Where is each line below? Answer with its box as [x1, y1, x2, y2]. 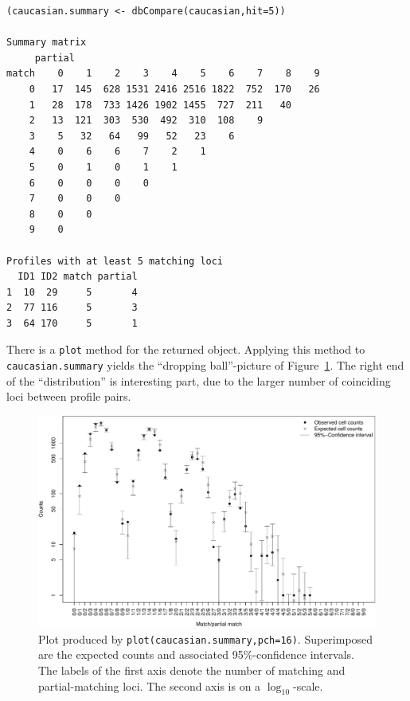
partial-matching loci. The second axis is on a [38, 677, 261, 694]
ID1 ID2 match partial [18, 271, 138, 283]
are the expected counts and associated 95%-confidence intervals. [38, 646, 355, 663]
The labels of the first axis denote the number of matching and [38, 662, 346, 679]
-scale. [293, 677, 323, 694]
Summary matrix [6, 37, 87, 49]
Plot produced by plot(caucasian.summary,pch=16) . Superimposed [38, 630, 373, 647]
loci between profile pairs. [6, 388, 131, 405]
